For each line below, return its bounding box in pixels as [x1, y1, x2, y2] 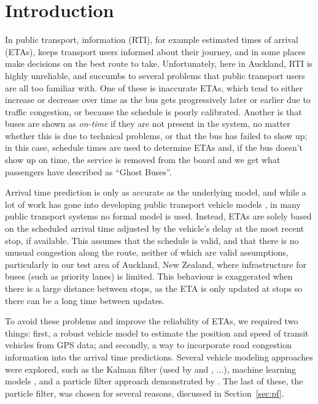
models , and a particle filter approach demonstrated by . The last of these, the [5, 375, 303, 387]
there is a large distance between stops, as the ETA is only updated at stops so [5, 282, 303, 294]
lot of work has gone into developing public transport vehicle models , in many [5, 197, 301, 210]
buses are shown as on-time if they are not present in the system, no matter [5, 117, 290, 130]
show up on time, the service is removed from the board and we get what [5, 153, 281, 166]
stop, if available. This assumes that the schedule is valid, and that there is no [5, 234, 299, 246]
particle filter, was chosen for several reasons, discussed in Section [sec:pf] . [5, 386, 284, 399]
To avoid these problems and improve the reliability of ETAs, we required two [5, 314, 298, 327]
